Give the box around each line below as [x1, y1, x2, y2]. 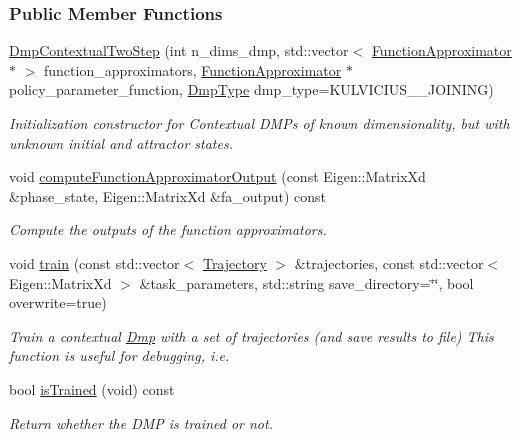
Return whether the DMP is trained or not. [9, 412, 273, 433]
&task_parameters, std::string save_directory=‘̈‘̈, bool [139, 272, 474, 293]
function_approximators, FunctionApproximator [43, 59, 342, 80]
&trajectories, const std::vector [294, 252, 484, 273]
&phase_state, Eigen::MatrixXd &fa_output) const [9, 185, 327, 206]
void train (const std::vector [9, 252, 180, 273]
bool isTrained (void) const [9, 378, 175, 399]
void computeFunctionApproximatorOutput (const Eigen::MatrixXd [9, 166, 426, 187]
